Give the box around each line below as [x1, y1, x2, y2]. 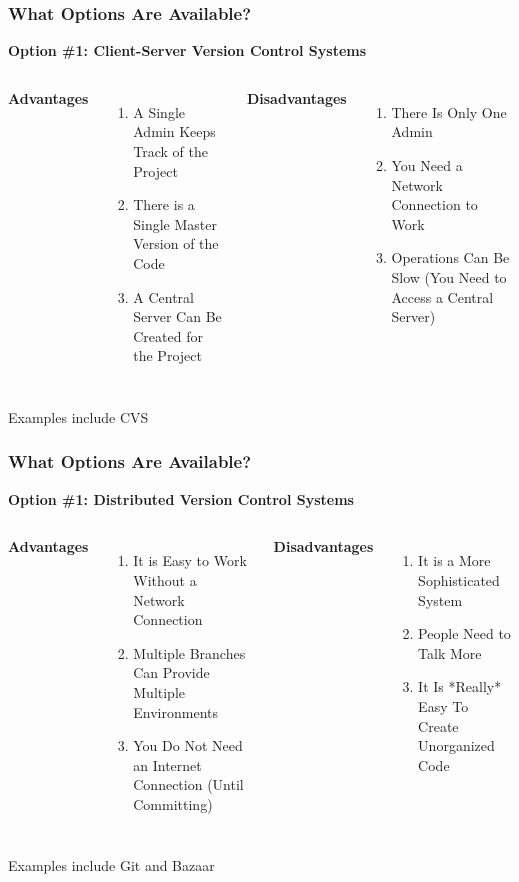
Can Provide [133, 662, 210, 683]
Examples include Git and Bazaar [8, 855, 215, 876]
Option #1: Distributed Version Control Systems [8, 488, 354, 509]
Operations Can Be [391, 247, 510, 268]
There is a [133, 194, 195, 215]
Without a [133, 569, 197, 590]
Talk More [418, 642, 482, 663]
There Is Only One [391, 101, 507, 122]
